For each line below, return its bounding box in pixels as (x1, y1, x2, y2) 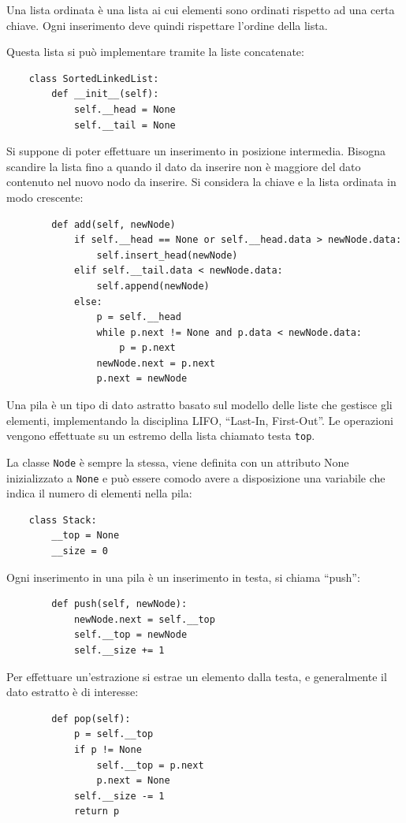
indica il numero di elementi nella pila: (6, 485, 192, 501)
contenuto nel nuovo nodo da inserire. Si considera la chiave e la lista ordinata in (6, 173, 397, 190)
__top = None (51, 530, 120, 542)
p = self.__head (96, 311, 181, 323)
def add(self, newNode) (51, 218, 176, 230)
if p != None (73, 743, 142, 755)
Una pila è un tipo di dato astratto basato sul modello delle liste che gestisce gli (6, 397, 393, 413)
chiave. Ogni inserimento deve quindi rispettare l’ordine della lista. (6, 17, 328, 33)
